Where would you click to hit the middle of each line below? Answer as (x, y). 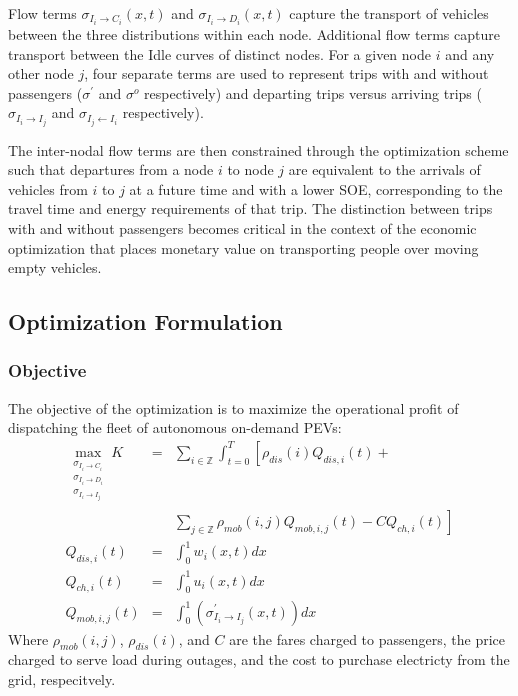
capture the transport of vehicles (389, 13)
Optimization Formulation (145, 321)
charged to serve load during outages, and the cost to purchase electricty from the (259, 659)
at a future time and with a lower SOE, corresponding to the (316, 188)
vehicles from (48, 188)
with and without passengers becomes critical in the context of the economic (242, 227)
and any (470, 53)
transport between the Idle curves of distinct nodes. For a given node (219, 53)
